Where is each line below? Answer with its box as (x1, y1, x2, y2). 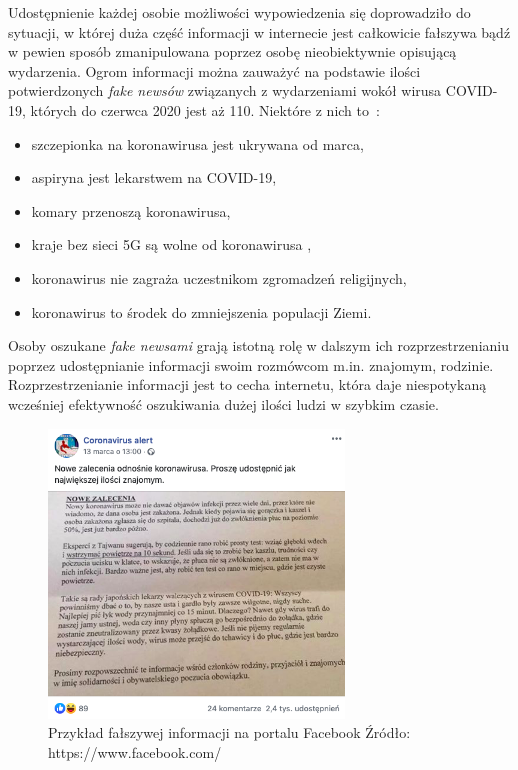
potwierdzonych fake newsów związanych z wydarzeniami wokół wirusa (8, 80, 442, 101)
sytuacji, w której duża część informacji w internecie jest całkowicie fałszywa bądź (8, 21, 511, 42)
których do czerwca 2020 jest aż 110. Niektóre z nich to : (30, 99, 380, 120)
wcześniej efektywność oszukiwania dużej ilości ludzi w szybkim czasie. (8, 393, 439, 414)
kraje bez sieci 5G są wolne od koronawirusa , (31, 234, 312, 255)
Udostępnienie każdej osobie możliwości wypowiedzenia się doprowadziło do (8, 2, 471, 22)
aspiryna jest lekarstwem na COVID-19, (31, 167, 277, 188)
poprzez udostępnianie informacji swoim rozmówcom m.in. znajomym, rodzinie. (8, 354, 494, 375)
